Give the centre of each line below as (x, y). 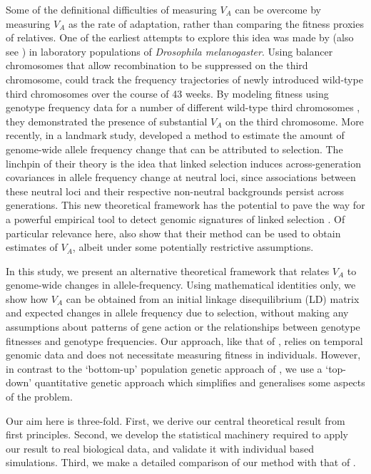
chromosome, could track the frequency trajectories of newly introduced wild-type (184, 79)
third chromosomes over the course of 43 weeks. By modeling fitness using (167, 93)
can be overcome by (278, 9)
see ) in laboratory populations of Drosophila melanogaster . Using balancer (169, 51)
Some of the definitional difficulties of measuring (111, 9)
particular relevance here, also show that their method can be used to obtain (173, 233)
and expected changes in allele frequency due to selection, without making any (177, 313)
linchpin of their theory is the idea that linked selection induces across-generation (183, 163)
